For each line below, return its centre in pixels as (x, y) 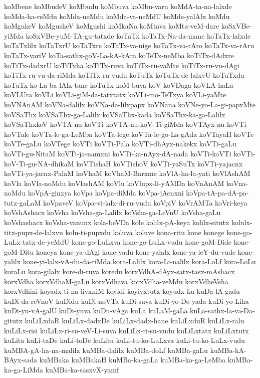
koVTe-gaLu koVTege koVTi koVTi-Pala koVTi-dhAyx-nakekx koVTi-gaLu (120, 144)
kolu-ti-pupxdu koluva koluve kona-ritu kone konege (145, 232)
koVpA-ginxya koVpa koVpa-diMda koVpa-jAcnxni (106, 193)
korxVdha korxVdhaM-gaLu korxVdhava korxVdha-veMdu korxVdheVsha (116, 281)
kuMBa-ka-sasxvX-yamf (82, 369)
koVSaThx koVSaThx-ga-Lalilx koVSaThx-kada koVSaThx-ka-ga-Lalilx (115, 114)
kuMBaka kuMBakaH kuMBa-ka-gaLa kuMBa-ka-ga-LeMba (133, 360)
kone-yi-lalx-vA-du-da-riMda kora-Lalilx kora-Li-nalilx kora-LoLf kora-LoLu (139, 261)
